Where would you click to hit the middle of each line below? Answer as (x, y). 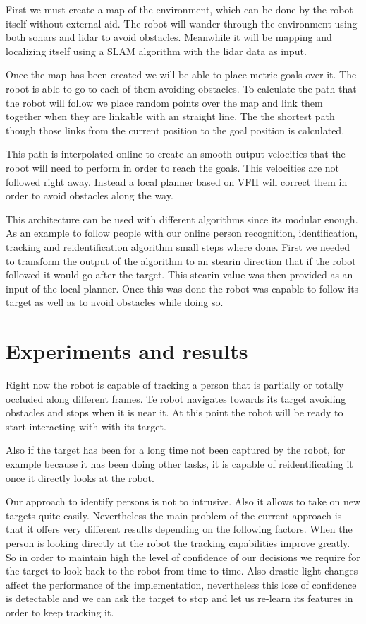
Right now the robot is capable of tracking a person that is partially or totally (175, 384)
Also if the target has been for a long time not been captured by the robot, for (176, 450)
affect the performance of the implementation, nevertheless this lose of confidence (181, 584)
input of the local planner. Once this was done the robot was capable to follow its (182, 288)
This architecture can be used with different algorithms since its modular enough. (182, 219)
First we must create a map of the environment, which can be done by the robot (179, 9)
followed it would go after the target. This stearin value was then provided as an (179, 275)
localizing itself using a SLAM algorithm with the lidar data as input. (156, 51)
